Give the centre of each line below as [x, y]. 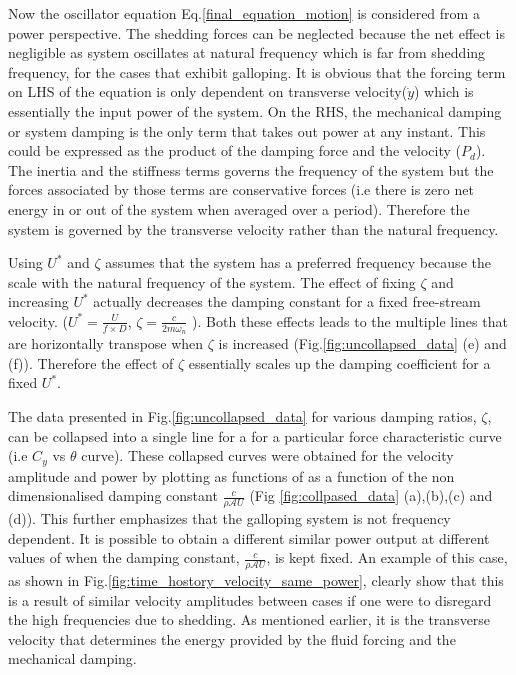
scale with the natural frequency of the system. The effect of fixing [212, 281]
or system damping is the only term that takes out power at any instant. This [247, 130]
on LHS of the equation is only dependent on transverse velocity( [208, 91]
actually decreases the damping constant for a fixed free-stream [287, 301]
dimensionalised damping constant [113, 495]
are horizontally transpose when [106, 343]
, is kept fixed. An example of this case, [387, 557]
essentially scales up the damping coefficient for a [339, 362]
